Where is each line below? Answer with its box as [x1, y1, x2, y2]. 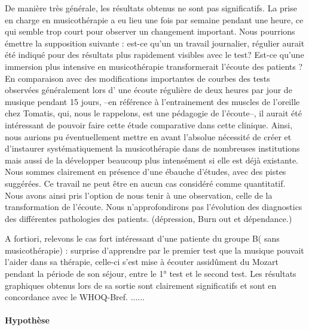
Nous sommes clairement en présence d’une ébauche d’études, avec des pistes [5, 165, 286, 178]
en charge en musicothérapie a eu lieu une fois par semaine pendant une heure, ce [5, 13, 304, 26]
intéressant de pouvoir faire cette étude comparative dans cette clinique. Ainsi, [5, 118, 293, 131]
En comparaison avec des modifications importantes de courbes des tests [5, 72, 270, 84]
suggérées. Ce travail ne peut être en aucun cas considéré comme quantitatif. [5, 177, 286, 189]
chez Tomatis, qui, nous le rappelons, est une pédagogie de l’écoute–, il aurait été [5, 107, 302, 119]
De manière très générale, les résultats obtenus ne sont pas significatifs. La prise [5, 2, 297, 14]
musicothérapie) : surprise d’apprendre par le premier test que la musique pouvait [5, 243, 304, 256]
